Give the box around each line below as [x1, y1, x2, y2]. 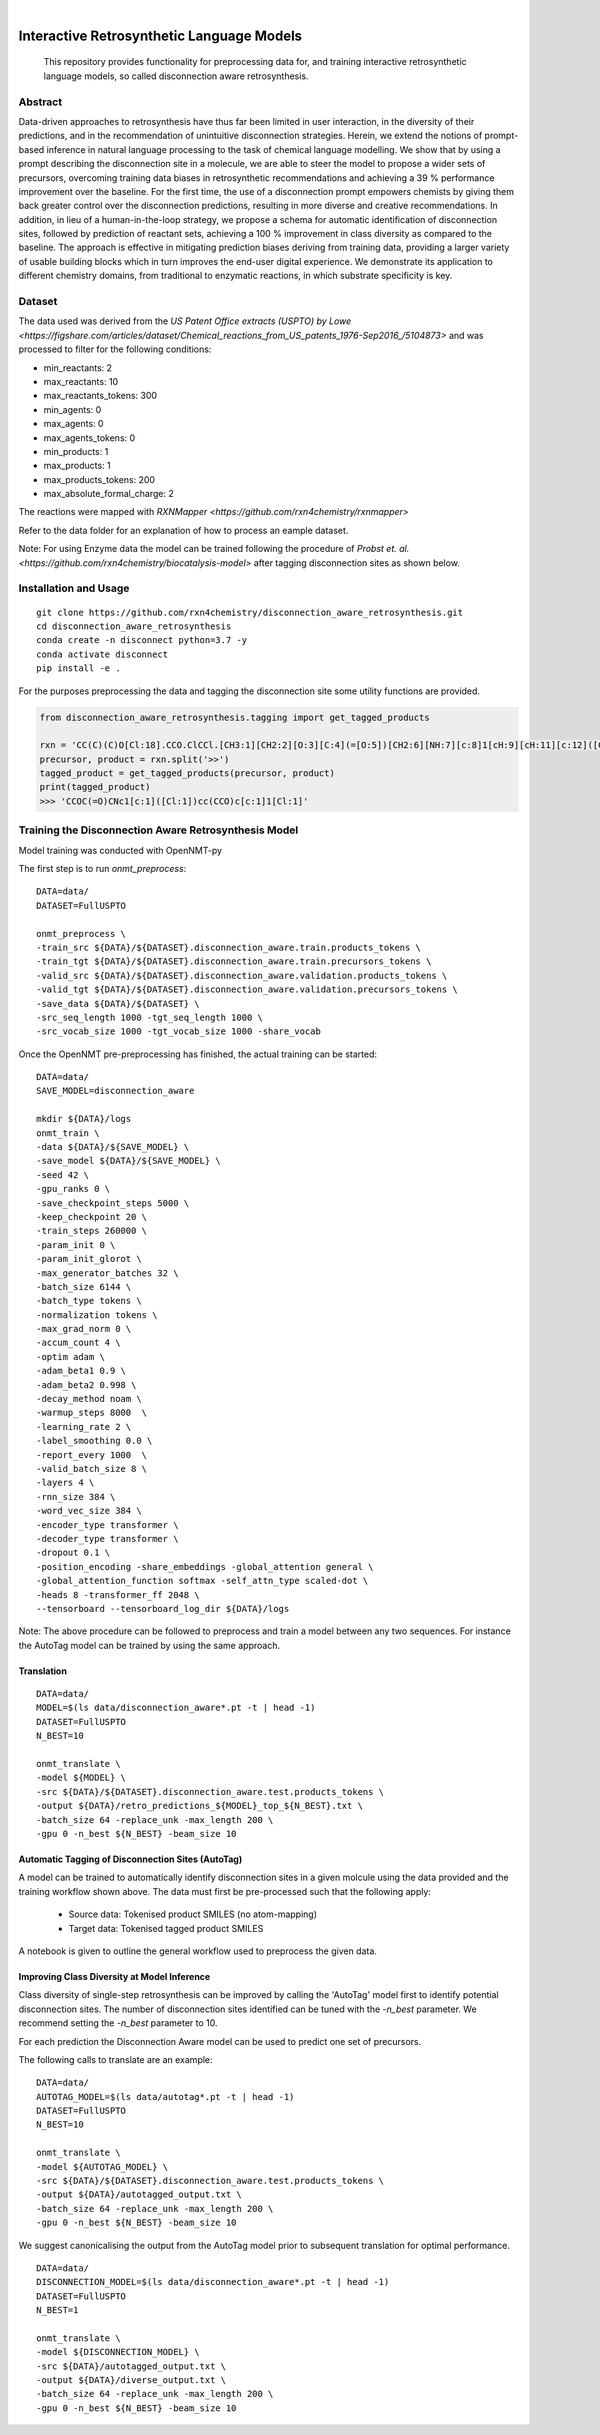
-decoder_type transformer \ [36, 1533, 179, 1544]
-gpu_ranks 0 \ [36, 1183, 111, 1195]
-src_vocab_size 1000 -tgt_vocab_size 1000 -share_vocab [36, 1026, 322, 1037]
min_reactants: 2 [43, 361, 113, 374]
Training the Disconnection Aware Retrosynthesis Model [18, 823, 299, 837]
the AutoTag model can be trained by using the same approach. [18, 1639, 280, 1651]
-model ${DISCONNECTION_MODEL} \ [36, 2346, 200, 2358]
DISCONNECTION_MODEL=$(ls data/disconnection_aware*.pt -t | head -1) [36, 2276, 390, 2288]
